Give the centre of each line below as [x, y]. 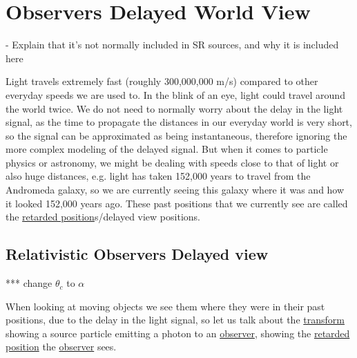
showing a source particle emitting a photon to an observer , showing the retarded [178, 333]
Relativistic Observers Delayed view [137, 254]
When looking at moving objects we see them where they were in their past [165, 306]
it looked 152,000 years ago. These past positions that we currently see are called [177, 203]
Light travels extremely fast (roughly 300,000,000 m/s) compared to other [162, 81]
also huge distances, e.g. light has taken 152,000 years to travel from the [158, 176]
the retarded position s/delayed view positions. [103, 217]
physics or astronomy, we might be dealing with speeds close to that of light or [172, 162]
